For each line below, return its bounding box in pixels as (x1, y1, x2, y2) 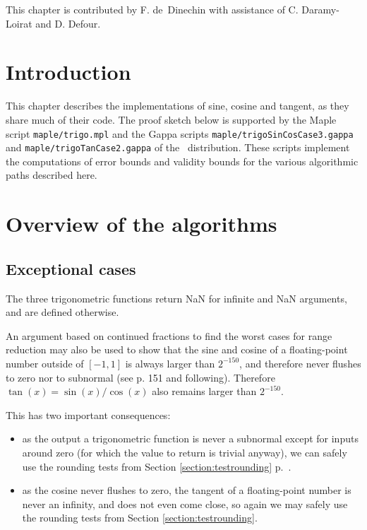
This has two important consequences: (6, 407, 171, 422)
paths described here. (6, 167, 97, 182)
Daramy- (301, 2, 339, 16)
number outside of (6, 355, 84, 370)
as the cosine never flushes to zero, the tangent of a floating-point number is (22, 483, 351, 497)
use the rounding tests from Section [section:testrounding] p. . (22, 459, 291, 473)
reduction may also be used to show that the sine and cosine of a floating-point (6, 342, 348, 357)
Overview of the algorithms (6, 209, 277, 238)
